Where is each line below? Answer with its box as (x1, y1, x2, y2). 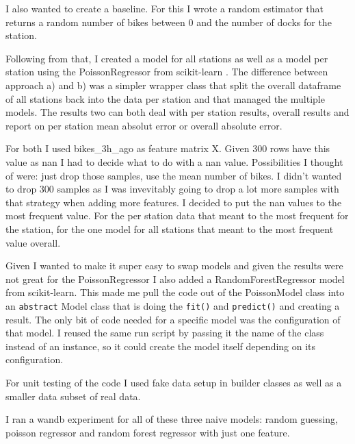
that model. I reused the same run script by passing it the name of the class (5, 325, 324, 340)
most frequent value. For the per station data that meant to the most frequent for (5, 208, 349, 223)
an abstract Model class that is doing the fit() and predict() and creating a (5, 298, 340, 312)
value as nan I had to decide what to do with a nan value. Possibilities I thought (5, 154, 343, 169)
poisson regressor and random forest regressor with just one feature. (5, 425, 290, 439)
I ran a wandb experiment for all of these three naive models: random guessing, (5, 412, 338, 426)
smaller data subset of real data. (5, 388, 141, 403)
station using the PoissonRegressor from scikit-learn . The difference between (5, 64, 328, 79)
